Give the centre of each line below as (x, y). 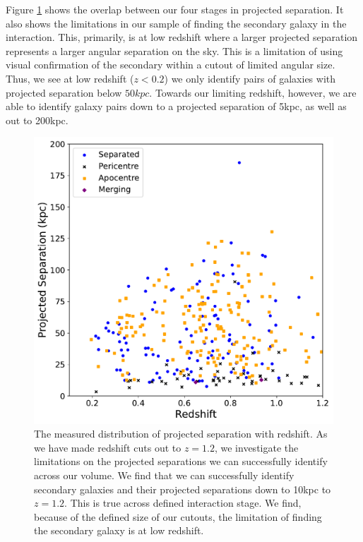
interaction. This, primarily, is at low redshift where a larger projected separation (182, 37)
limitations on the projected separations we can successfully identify (181, 461)
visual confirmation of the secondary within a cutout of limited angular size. (171, 65)
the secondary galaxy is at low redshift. (119, 530)
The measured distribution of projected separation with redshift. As (181, 434)
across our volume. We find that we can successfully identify (164, 475)
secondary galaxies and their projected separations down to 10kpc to (183, 489)
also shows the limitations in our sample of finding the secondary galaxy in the (176, 23)
